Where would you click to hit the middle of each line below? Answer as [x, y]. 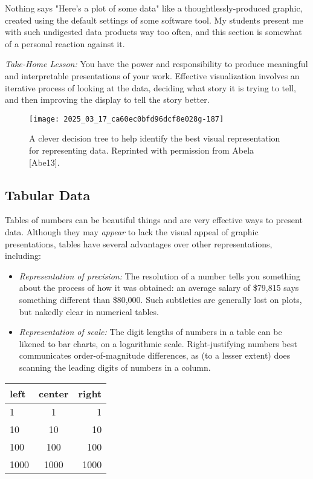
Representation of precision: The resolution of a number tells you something [160, 275]
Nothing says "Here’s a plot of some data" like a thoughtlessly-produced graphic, [154, 8]
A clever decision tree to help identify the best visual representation [155, 138]
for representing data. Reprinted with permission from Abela [142, 150]
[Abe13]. [44, 162]
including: [23, 256]
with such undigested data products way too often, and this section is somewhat [153, 32]
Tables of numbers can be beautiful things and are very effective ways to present [154, 220]
